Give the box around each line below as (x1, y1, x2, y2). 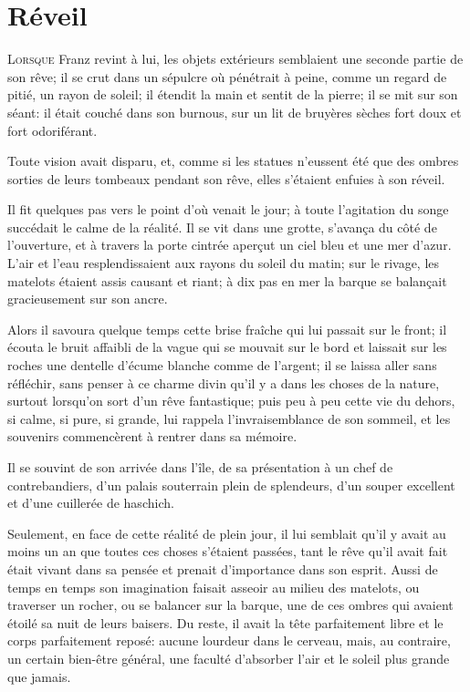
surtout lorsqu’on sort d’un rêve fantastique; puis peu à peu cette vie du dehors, (7, 391, 455, 410)
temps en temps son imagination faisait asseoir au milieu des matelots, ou (7, 577, 420, 596)
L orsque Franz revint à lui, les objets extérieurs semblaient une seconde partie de (7, 49, 464, 68)
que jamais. (7, 666, 71, 686)
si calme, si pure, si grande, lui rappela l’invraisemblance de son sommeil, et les (7, 408, 451, 428)
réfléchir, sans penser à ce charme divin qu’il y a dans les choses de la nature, (7, 373, 440, 392)
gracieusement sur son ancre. (7, 289, 168, 308)
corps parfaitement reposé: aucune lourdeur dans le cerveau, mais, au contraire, (7, 631, 451, 650)
